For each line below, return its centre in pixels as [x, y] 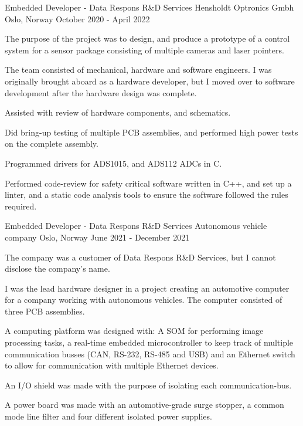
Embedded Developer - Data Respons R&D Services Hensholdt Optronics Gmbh [149, 7]
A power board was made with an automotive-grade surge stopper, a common [144, 405]
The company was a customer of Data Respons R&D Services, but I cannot [140, 257]
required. [21, 206]
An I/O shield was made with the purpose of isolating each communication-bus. [148, 385]
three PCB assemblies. [45, 311]
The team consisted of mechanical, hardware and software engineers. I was [138, 70]
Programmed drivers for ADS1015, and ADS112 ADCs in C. [113, 163]
